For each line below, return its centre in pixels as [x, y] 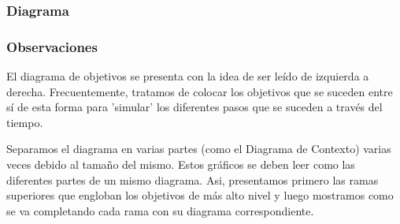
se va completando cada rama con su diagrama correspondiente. [160, 210]
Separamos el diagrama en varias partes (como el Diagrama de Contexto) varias [199, 149]
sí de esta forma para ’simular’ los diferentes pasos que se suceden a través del [194, 107]
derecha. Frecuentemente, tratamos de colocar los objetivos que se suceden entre [200, 91]
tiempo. [25, 122]
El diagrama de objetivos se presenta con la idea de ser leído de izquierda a [188, 76]
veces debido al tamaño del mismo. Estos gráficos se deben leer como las [181, 164]
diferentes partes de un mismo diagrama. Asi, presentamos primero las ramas [193, 179]
